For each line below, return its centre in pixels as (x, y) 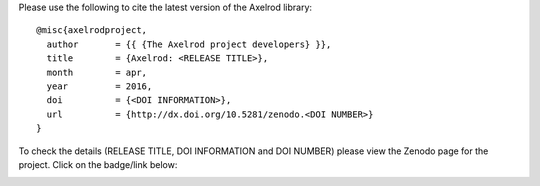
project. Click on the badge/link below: (98, 164)
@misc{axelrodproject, (92, 30)
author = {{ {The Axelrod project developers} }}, (189, 44)
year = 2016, (99, 86)
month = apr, (97, 72)
